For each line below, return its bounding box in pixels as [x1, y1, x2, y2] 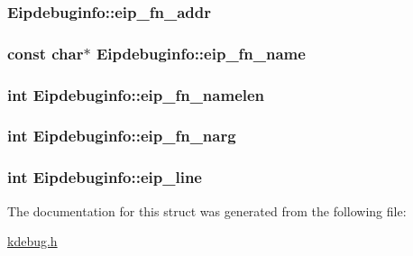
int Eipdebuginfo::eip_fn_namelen [7, 83, 265, 105]
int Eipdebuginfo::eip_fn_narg [7, 124, 236, 147]
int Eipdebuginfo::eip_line [7, 166, 202, 188]
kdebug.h [7, 232, 58, 251]
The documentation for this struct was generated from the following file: [7, 201, 407, 220]
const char [7, 41, 84, 64]
